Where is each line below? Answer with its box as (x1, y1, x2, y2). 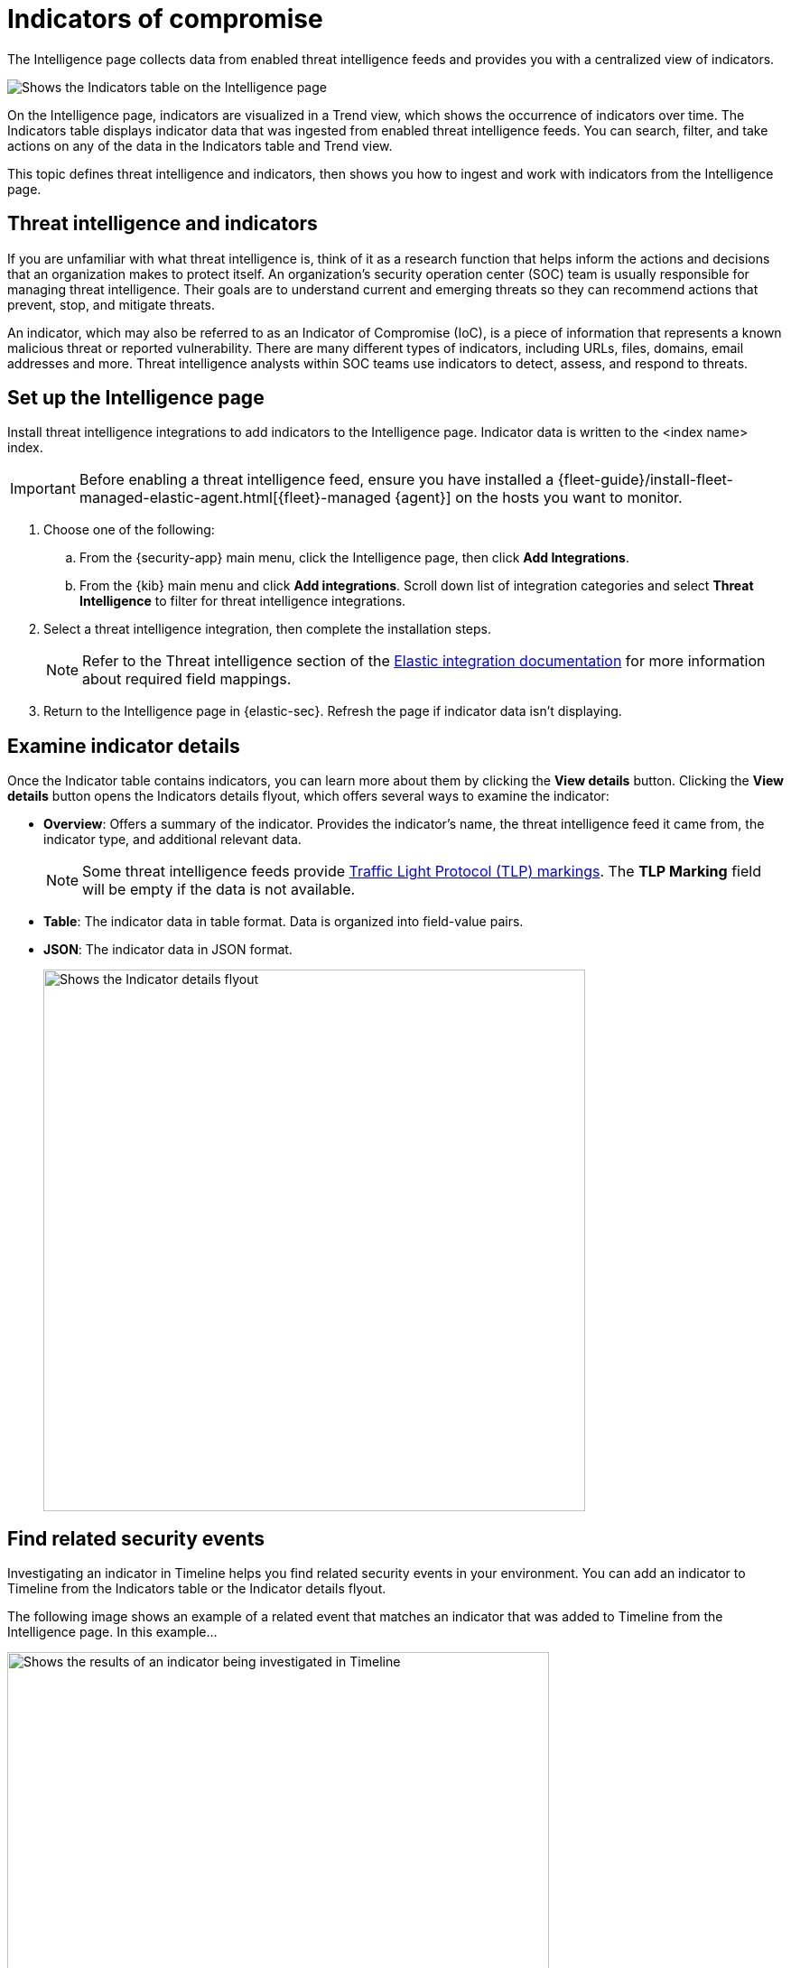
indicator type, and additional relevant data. (43, 831, 302, 848)
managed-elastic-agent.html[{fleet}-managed (79, 488, 391, 507)
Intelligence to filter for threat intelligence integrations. (79, 593, 406, 609)
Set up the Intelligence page (7, 386, 265, 410)
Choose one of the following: (43, 522, 215, 538)
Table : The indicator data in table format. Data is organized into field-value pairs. (43, 914, 524, 930)
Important (10, 479, 76, 498)
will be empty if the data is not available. (82, 880, 356, 899)
